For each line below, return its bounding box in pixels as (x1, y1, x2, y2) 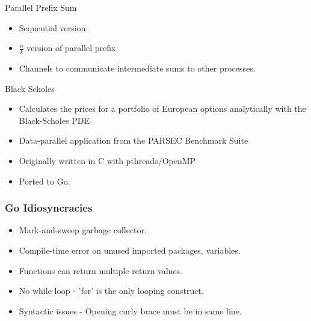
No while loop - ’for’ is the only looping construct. (19, 284, 204, 297)
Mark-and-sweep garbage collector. (19, 224, 147, 236)
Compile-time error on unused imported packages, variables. (19, 243, 241, 256)
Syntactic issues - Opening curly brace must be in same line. (19, 304, 242, 317)
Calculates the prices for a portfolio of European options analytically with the (19, 102, 306, 115)
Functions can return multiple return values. (19, 264, 183, 277)
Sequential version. (19, 21, 88, 34)
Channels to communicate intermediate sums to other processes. (19, 62, 256, 75)
